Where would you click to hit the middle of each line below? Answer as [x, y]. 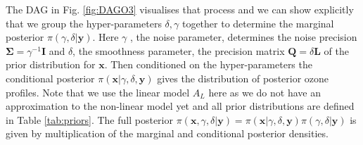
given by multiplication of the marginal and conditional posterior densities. [167, 133]
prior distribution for [51, 64]
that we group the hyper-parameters [84, 23]
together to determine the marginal [258, 23]
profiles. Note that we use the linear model [98, 92]
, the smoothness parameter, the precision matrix [179, 50]
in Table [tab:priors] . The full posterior [89, 119]
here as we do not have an [265, 92]
